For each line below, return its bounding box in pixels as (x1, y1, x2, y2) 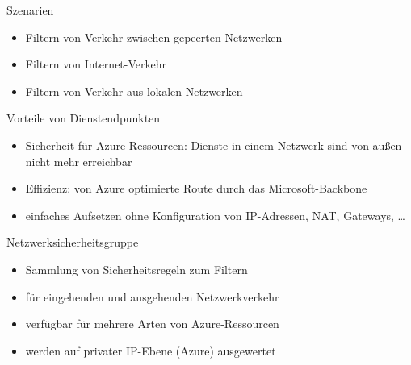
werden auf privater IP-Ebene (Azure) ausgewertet (25, 342, 276, 359)
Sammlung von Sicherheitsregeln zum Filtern (25, 260, 248, 277)
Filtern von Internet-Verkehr (25, 56, 166, 73)
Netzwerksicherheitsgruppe (6, 234, 139, 251)
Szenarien (6, 2, 54, 18)
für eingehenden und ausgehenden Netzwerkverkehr (25, 288, 279, 305)
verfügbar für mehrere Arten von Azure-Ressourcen (25, 315, 279, 332)
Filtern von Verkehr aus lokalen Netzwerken (25, 82, 243, 99)
